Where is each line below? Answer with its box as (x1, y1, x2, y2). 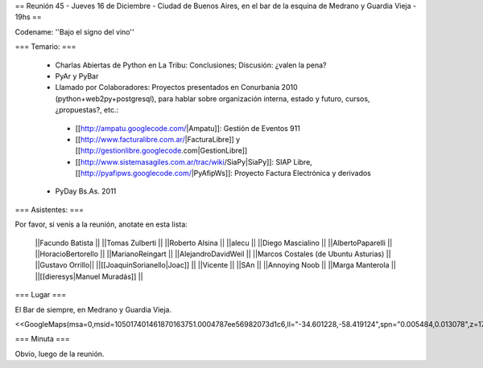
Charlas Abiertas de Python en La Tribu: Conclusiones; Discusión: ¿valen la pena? (55, 60, 327, 70)
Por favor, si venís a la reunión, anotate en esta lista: (14, 219, 188, 229)
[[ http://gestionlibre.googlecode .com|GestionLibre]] (75, 145, 248, 156)
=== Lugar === (14, 290, 67, 300)
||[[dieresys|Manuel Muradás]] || (35, 272, 144, 281)
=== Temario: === (14, 42, 76, 51)
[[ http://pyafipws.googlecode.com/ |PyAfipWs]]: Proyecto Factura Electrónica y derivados (75, 169, 372, 178)
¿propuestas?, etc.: (55, 105, 119, 115)
